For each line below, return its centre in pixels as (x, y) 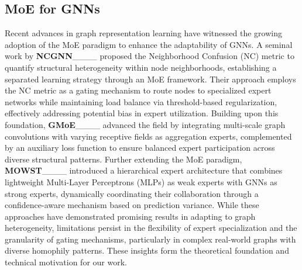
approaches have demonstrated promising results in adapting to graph (130, 216)
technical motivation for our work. (66, 262)
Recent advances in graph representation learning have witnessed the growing (143, 33)
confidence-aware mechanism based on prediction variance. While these (132, 205)
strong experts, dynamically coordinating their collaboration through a (132, 193)
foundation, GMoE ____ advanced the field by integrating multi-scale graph (145, 124)
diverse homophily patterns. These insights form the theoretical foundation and (147, 250)
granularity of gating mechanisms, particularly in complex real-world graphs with (150, 239)
